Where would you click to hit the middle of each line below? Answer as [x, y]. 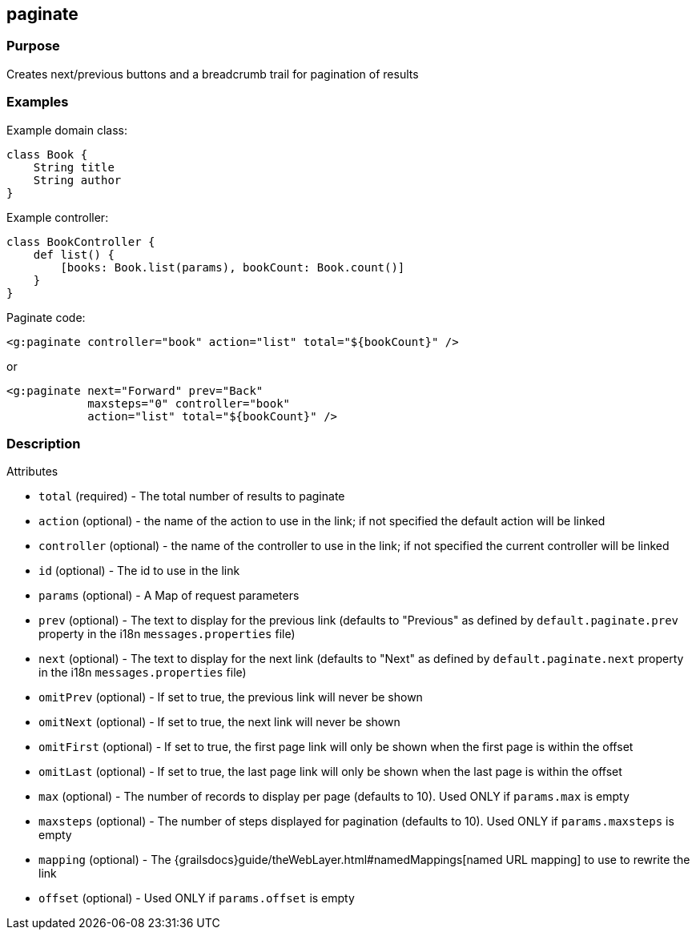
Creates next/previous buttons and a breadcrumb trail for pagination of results [213, 74]
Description [44, 443]
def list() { [74, 254]
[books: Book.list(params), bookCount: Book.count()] [233, 267]
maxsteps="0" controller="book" [189, 403]
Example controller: [58, 217]
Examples [38, 102]
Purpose [33, 46]
